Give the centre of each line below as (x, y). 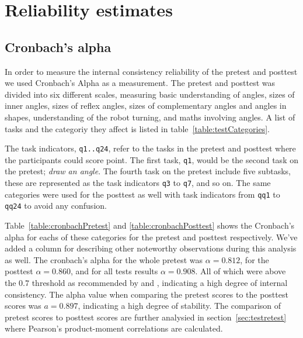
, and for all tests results (114, 271)
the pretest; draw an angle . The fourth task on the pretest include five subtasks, (148, 171)
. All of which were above (241, 271)
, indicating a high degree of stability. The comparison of (180, 306)
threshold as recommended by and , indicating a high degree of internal (160, 282)
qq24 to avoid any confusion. (56, 206)
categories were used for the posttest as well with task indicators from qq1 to (142, 194)
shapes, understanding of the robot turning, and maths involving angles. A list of (150, 117)
